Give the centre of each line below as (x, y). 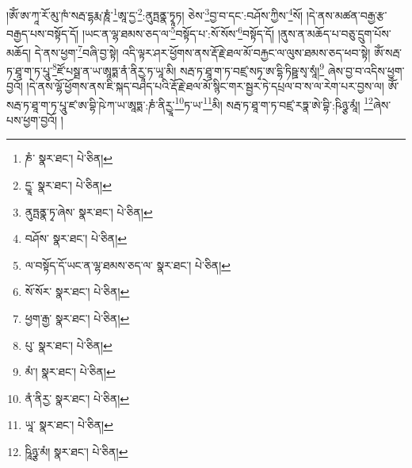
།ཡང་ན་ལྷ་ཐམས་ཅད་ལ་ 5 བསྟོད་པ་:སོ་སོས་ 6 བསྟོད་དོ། (178, 32)
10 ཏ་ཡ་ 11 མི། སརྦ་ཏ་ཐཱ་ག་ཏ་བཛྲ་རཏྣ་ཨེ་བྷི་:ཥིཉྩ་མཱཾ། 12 (274, 103)
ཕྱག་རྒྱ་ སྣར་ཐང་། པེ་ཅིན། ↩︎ (77, 318)
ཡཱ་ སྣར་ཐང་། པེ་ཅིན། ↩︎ (69, 425)
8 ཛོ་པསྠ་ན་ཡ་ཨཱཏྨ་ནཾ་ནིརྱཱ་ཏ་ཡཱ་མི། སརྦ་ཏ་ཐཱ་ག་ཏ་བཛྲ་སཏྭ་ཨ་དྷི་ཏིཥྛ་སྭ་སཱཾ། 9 (188, 69)
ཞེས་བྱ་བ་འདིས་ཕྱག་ (366, 70)
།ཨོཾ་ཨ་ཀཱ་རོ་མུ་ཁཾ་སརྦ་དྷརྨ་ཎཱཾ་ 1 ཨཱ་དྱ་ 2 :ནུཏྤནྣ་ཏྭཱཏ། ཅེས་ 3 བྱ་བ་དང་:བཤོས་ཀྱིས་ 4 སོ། (155, 14)
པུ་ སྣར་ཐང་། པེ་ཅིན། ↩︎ (69, 345)
